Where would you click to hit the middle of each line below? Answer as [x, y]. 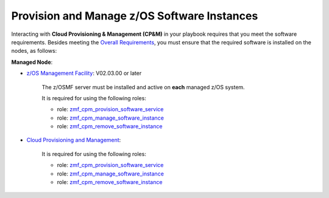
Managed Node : [32, 62]
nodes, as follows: [34, 51]
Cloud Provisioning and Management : [74, 140]
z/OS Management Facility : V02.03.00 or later [84, 73]
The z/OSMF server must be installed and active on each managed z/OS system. [143, 87]
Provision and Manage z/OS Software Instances [135, 16]
